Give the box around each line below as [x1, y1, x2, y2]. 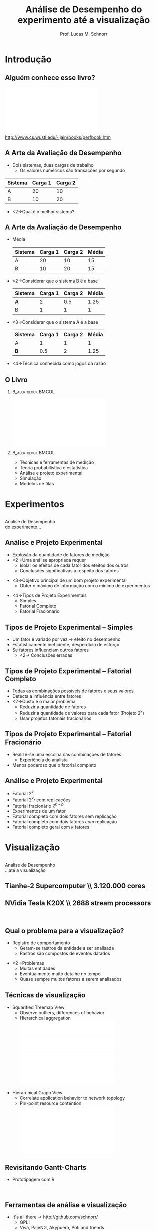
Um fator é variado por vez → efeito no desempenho [12, 636, 121, 642]
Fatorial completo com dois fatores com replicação [12, 819, 117, 825]
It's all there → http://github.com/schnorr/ [12, 1214, 98, 1220]
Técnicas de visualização [5, 991, 86, 1000]
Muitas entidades [19, 965, 56, 972]
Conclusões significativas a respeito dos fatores [19, 567, 119, 573]
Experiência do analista [19, 757, 68, 763]
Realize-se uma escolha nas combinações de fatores [12, 751, 121, 757]
